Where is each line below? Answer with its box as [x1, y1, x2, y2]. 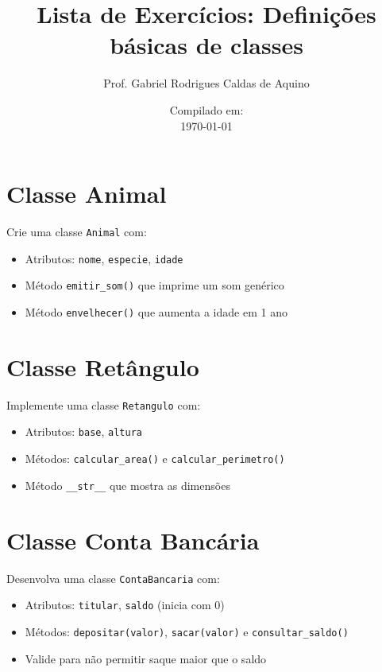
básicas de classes [110, 29, 303, 61]
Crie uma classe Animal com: [6, 223, 147, 240]
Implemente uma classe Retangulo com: [6, 396, 201, 413]
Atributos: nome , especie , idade [25, 250, 183, 266]
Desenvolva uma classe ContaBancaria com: [6, 569, 220, 586]
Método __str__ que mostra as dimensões [25, 476, 230, 493]
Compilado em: [169, 101, 244, 118]
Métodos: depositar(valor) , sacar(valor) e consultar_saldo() [25, 623, 349, 639]
